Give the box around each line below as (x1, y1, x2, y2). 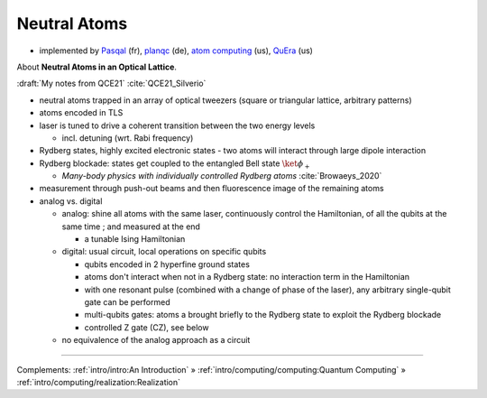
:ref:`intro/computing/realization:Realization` (16, 376, 180, 387)
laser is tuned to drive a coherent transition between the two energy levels (39, 120, 316, 131)
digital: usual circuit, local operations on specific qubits (61, 246, 267, 257)
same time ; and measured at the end (61, 221, 200, 232)
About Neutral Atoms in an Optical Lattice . (16, 61, 178, 72)
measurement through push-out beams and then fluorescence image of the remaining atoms (39, 183, 384, 194)
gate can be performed (84, 296, 170, 307)
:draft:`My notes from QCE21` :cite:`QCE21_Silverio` (16, 78, 207, 89)
